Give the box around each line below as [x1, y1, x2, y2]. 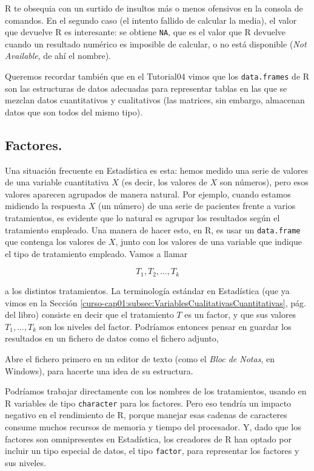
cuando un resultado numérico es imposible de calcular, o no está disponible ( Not [5, 37, 307, 50]
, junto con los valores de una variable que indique [115, 235, 302, 248]
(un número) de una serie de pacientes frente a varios [98, 199, 296, 212]
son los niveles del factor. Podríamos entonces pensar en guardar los [39, 320, 292, 332]
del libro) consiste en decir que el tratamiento [5, 308, 174, 321]
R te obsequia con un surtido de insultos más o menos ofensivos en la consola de [5, 2, 303, 14]
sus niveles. [5, 456, 46, 469]
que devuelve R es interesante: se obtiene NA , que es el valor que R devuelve [5, 26, 286, 38]
